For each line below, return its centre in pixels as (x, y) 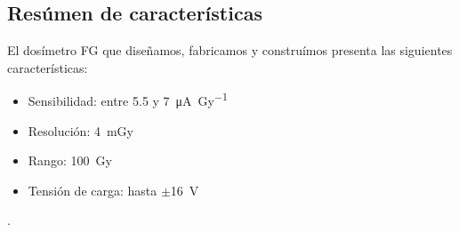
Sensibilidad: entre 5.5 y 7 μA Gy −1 (128, 100)
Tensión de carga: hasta (93, 190)
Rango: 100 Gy (70, 160)
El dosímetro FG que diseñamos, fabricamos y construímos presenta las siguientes (230, 50)
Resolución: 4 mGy (81, 130)
